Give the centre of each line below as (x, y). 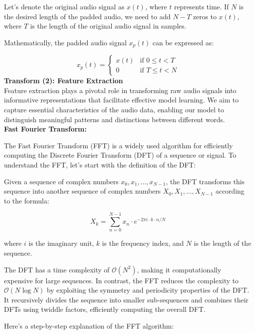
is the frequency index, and (143, 243)
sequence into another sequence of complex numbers (82, 191)
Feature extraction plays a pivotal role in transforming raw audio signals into (120, 90)
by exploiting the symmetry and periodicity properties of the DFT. (148, 290)
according (230, 191)
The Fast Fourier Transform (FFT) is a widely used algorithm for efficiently (118, 145)
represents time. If (201, 6)
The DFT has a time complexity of (57, 269)
